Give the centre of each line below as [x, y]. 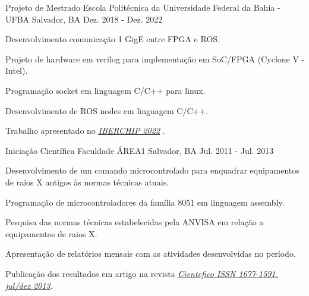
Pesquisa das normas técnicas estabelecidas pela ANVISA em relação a [135, 222]
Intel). [17, 70]
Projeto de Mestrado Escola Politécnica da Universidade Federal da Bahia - [143, 7]
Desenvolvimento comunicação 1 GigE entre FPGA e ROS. [113, 39]
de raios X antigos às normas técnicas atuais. [87, 182]
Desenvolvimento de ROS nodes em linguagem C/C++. [107, 110]
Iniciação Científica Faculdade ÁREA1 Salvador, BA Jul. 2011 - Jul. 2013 [140, 150]
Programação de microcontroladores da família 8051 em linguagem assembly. [145, 202]
